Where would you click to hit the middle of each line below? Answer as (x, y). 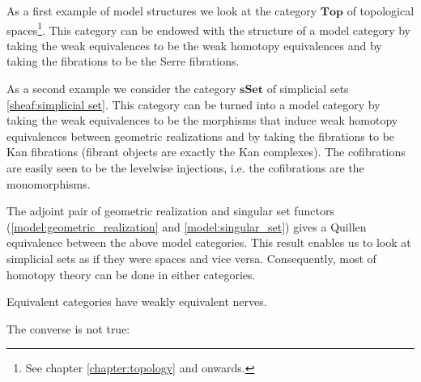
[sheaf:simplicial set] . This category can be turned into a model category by (193, 104)
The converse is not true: (68, 328)
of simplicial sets (308, 89)
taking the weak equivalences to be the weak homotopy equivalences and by (194, 45)
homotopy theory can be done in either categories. (131, 274)
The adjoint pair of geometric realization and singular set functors (170, 211)
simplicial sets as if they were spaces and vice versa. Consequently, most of (191, 258)
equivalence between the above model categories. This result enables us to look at (209, 242)
